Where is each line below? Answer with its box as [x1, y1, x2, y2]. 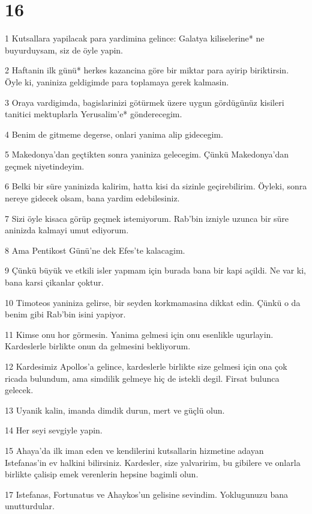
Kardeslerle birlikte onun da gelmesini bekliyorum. [5, 340, 191, 352]
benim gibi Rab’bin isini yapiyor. [5, 308, 126, 320]
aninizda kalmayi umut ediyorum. [5, 224, 129, 236]
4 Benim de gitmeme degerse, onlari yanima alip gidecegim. [5, 127, 223, 140]
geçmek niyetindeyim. [5, 159, 85, 172]
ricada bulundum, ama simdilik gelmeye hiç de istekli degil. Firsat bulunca [5, 372, 280, 384]
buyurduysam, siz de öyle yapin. [5, 43, 123, 56]
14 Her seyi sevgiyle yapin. [5, 424, 103, 436]
